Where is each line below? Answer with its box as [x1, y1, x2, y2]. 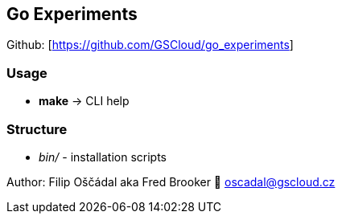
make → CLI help [39, 94, 130, 108]
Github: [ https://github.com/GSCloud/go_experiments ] [6, 38, 294, 52]
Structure [6, 120, 68, 137]
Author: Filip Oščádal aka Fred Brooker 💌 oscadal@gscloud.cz [6, 174, 336, 189]
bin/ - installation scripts [39, 149, 167, 164]
